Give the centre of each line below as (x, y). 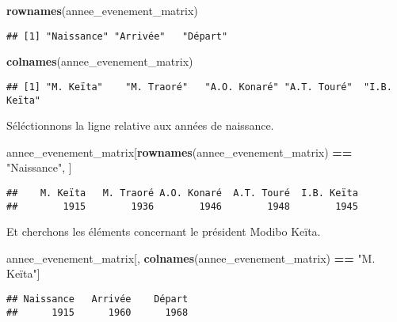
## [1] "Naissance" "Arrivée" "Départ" (117, 36)
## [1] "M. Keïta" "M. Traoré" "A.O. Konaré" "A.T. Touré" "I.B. (199, 87)
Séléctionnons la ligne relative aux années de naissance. (140, 125)
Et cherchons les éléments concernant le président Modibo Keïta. (164, 231)
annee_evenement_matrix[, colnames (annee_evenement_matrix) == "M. (191, 258)
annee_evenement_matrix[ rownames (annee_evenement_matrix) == (179, 152)
